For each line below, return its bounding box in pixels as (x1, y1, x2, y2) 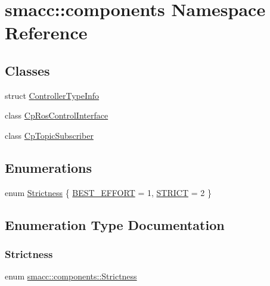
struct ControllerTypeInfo (5, 89, 100, 101)
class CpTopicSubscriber (5, 129, 94, 141)
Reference (5, 20, 88, 45)
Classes (5, 61, 50, 79)
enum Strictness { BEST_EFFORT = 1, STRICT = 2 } (5, 186, 212, 198)
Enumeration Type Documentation (5, 215, 225, 234)
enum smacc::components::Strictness (5, 270, 137, 282)
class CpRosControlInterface (5, 109, 108, 122)
